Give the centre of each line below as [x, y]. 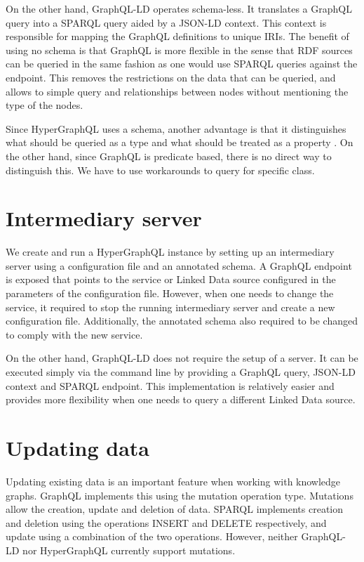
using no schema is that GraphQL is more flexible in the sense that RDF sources [179, 50]
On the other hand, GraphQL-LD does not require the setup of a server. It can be [182, 358]
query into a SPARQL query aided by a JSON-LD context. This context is [166, 22]
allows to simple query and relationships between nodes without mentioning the [177, 91]
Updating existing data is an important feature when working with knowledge [173, 481]
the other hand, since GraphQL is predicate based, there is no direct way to [169, 156]
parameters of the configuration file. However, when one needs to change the [170, 293]
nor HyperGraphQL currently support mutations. [129, 550]
